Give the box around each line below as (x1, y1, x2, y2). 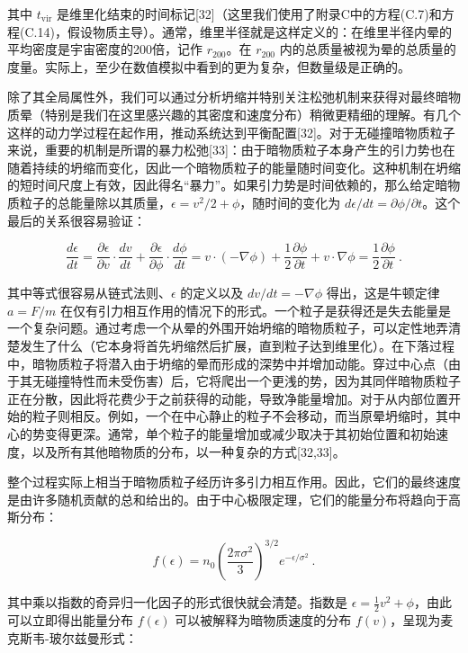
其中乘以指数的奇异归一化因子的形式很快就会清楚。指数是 (7, 593, 347, 612)
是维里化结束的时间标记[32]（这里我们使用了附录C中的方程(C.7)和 (56, 4, 442, 22)
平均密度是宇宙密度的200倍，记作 (7, 40, 202, 58)
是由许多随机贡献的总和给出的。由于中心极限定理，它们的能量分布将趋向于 (7, 489, 448, 508)
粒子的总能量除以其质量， (19, 192, 171, 211)
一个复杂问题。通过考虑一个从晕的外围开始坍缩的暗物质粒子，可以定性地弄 (7, 318, 448, 337)
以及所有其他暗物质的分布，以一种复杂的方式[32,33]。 (31, 442, 346, 461)
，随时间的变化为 (239, 192, 341, 211)
